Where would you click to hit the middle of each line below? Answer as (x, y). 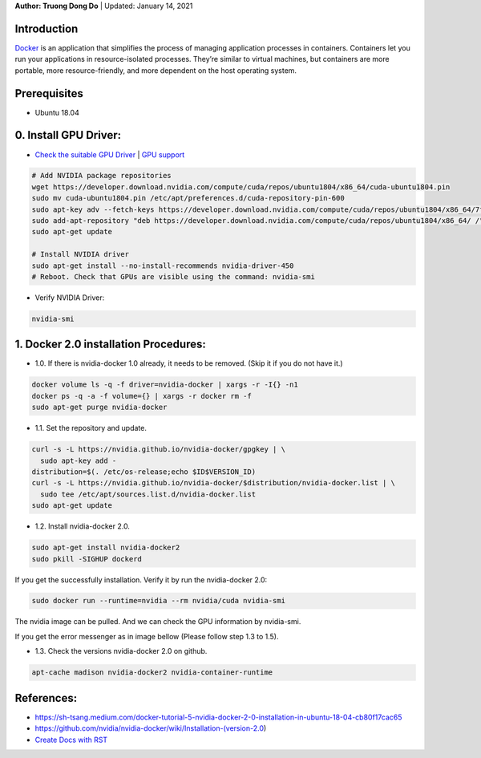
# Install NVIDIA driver (81, 254)
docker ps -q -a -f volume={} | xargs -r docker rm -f (141, 396)
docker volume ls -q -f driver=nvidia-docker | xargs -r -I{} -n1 (165, 385)
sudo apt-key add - (79, 460)
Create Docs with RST (71, 740)
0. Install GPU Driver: (68, 135)
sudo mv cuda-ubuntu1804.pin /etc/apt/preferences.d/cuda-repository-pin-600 (188, 198)
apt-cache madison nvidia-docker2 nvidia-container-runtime (152, 673)
